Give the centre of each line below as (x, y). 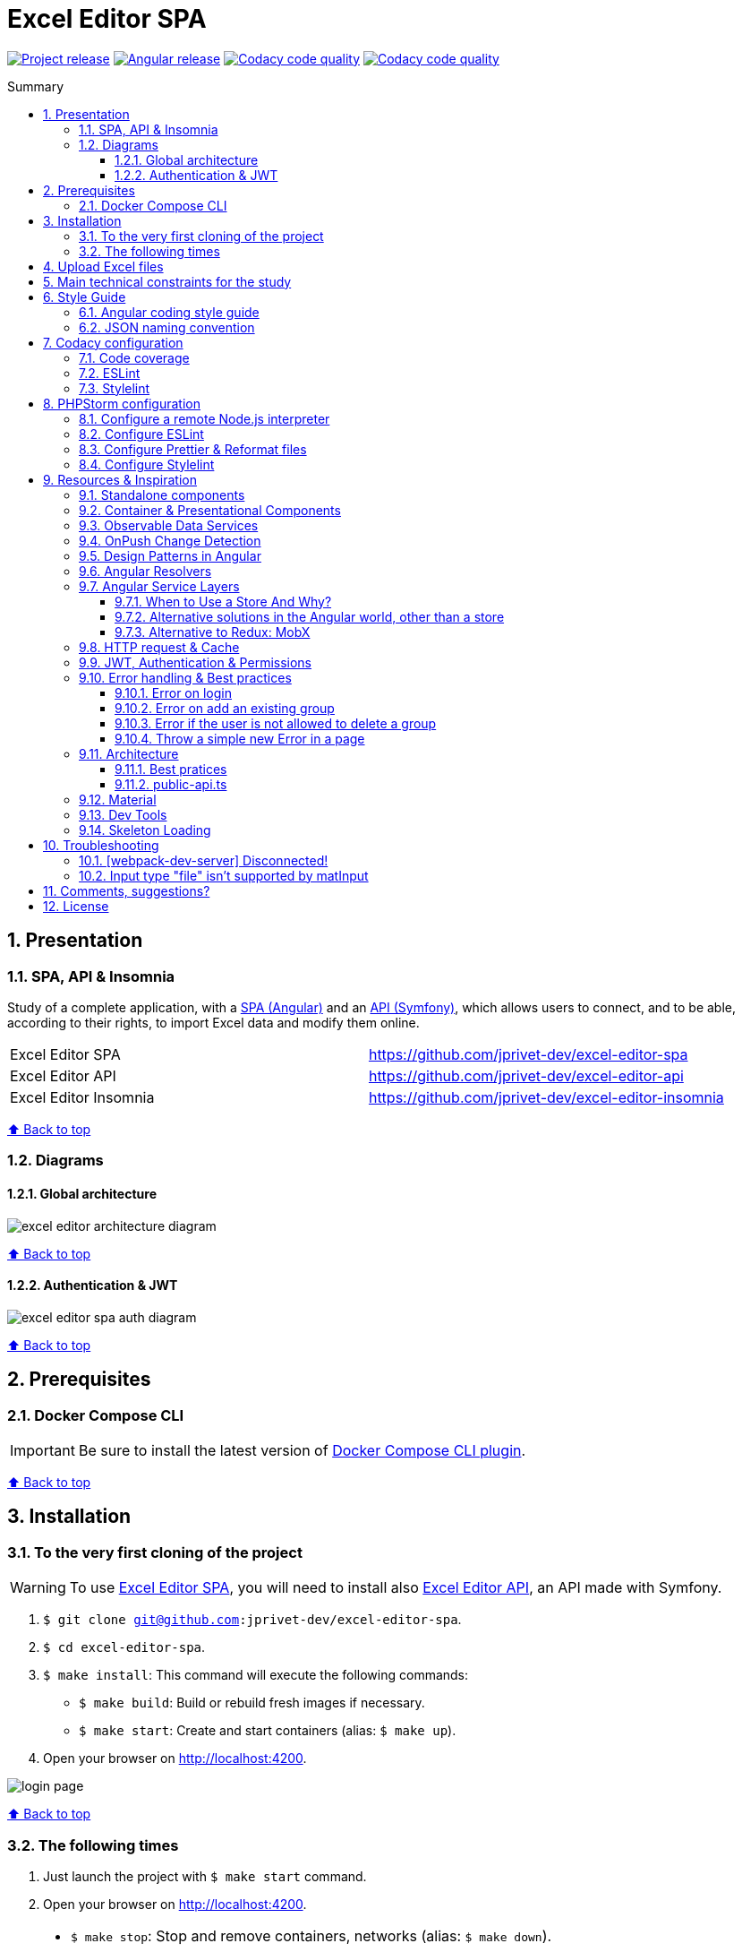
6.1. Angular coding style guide (169, 312)
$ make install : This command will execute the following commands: (256, 1675)
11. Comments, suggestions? (127, 890)
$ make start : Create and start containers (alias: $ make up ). (268, 1731)
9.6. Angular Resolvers (145, 571)
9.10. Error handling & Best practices (185, 677)
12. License (76, 906)
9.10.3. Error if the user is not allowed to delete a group (276, 723)
